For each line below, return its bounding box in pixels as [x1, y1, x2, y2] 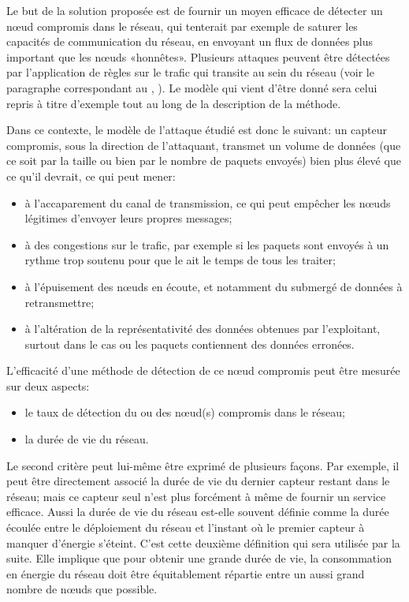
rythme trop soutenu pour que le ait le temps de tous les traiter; [24, 252, 336, 268]
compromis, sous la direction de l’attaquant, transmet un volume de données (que [6, 136, 401, 153]
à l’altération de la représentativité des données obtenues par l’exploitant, [24, 320, 381, 337]
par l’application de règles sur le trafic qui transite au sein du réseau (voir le [6, 64, 374, 80]
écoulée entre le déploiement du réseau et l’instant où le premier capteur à [6, 519, 365, 536]
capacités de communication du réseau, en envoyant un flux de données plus [6, 33, 374, 50]
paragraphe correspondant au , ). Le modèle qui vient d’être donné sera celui [6, 79, 377, 95]
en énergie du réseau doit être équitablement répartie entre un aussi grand [6, 565, 365, 581]
